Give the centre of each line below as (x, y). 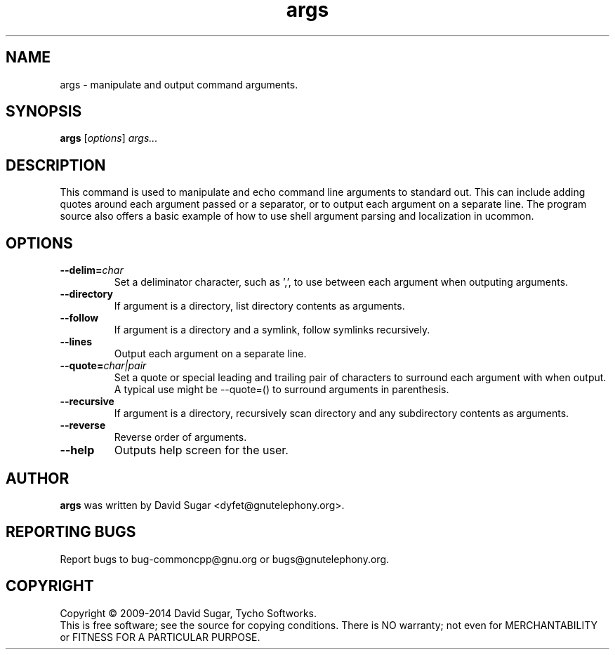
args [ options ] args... (109, 138)
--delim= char (92, 270)
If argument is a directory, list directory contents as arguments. (259, 306)
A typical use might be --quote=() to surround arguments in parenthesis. (282, 390)
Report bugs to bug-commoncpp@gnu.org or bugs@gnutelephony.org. (225, 559)
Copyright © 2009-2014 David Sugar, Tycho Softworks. (189, 613)
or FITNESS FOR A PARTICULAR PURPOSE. (160, 637)
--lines (76, 342)
